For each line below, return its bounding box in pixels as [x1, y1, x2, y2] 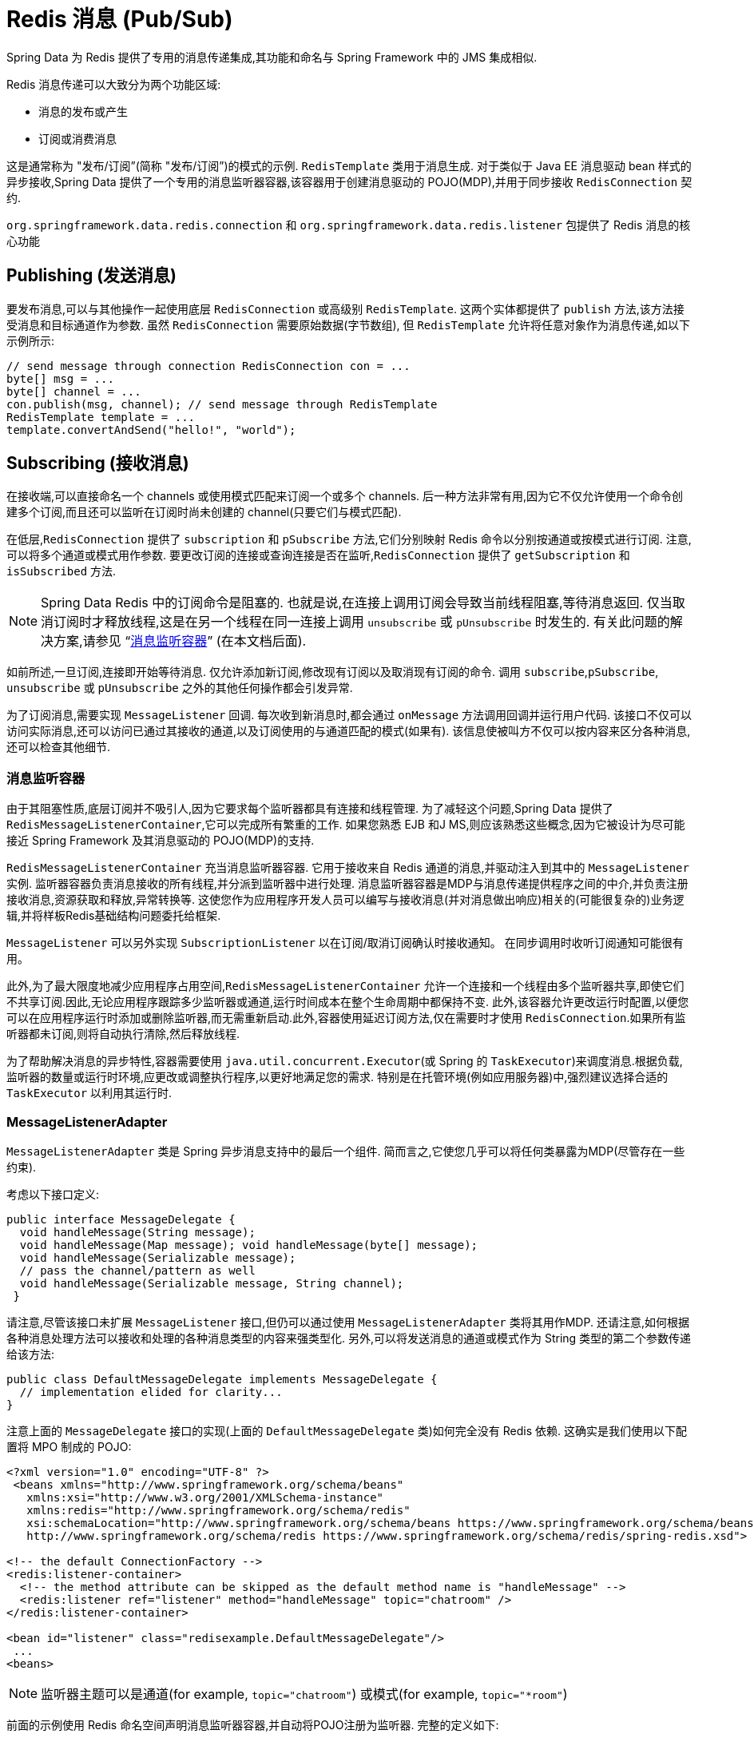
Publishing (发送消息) [6, 265, 177, 286]
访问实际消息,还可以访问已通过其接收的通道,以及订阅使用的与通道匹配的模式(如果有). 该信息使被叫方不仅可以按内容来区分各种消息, [6, 724, 691, 738]
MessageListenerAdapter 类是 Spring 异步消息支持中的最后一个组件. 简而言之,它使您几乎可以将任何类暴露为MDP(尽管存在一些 [6, 1143, 685, 1158]
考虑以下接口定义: [6, 1187, 100, 1201]
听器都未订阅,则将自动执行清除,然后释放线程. [6, 1027, 240, 1041]
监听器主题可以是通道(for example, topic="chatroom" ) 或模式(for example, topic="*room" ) [41, 1685, 568, 1702]
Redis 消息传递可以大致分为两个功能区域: [6, 77, 221, 91]
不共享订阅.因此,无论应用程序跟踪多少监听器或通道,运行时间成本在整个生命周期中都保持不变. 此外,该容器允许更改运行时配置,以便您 [6, 995, 689, 1009]
